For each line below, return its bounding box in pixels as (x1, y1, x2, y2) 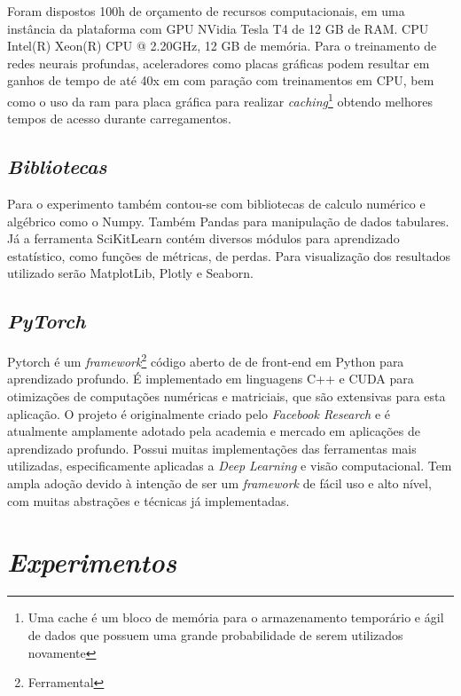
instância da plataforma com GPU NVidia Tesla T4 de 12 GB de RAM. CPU (7, 19, 429, 37)
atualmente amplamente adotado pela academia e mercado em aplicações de (7, 422, 420, 440)
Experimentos (7, 543, 177, 581)
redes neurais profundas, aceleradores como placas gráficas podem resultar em (7, 53, 430, 72)
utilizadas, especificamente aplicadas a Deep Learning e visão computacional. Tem (7, 456, 452, 475)
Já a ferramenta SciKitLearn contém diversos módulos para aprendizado (7, 229, 400, 248)
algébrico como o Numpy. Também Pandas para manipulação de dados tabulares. (7, 211, 449, 230)
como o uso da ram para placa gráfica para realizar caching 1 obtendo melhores (7, 89, 433, 110)
